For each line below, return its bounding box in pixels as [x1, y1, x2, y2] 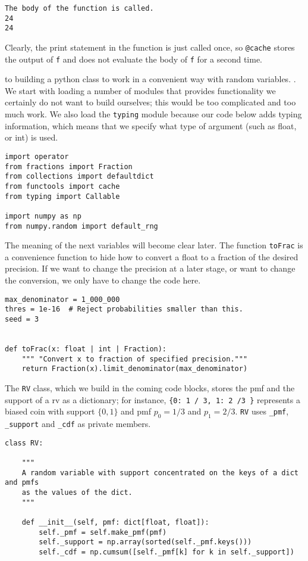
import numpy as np [5, 211, 81, 220]
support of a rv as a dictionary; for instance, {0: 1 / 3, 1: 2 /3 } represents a [5, 393, 300, 406]
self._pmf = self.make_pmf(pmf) [39, 528, 167, 537]
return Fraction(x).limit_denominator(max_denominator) [21, 364, 248, 373]
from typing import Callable [5, 192, 120, 201]
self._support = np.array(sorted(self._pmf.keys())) [39, 538, 252, 547]
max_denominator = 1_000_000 [5, 295, 120, 304]
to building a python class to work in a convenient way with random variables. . [5, 73, 296, 85]
